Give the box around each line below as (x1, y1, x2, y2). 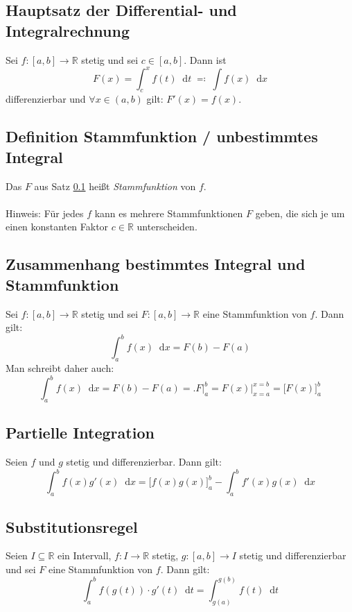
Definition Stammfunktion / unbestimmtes (6, 126, 318, 147)
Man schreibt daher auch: (6, 361, 114, 375)
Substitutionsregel (6, 516, 138, 537)
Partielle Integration (6, 422, 155, 443)
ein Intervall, (58, 548, 112, 563)
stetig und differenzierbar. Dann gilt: (66, 454, 222, 469)
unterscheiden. (137, 219, 197, 234)
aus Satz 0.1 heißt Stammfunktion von (34, 178, 196, 193)
